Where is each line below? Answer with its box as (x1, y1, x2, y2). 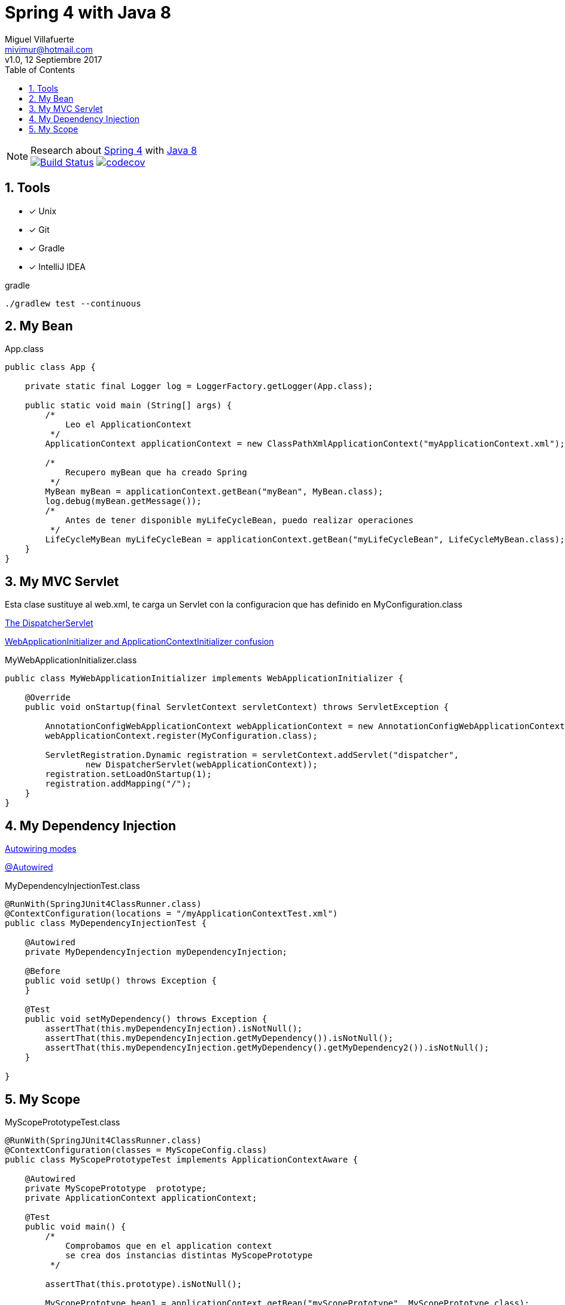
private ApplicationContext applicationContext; (25, 1192, 257, 1203)
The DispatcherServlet (5, 618, 93, 629)
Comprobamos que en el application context (65, 1240, 272, 1251)
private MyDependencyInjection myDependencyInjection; (25, 947, 288, 957)
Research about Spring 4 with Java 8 (31, 144, 197, 156)
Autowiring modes (5, 843, 77, 854)
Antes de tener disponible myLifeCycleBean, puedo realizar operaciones (65, 515, 414, 526)
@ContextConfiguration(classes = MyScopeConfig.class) (5, 1145, 268, 1155)
